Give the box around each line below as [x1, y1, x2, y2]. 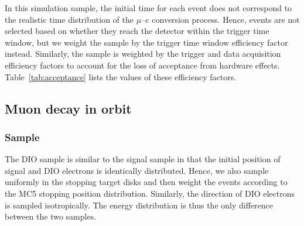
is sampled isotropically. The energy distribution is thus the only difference [5, 198, 273, 211]
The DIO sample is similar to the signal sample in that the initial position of [5, 153, 281, 165]
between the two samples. [5, 210, 97, 222]
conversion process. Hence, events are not [152, 13, 300, 25]
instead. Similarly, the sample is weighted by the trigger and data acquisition [5, 47, 281, 60]
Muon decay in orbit [5, 99, 132, 117]
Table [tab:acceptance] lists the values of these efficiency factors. [5, 70, 237, 83]
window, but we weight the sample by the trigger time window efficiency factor [5, 36, 288, 48]
